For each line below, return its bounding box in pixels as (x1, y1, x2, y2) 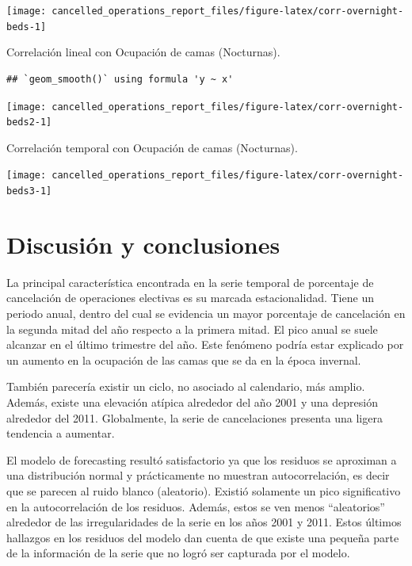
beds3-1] (6, 185, 52, 197)
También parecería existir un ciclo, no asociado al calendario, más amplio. (6, 378, 365, 395)
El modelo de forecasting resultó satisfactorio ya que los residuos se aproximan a (6, 451, 397, 468)
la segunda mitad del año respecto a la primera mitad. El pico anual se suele (6, 320, 378, 337)
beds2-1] (6, 117, 52, 128)
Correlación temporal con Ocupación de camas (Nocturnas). (6, 139, 298, 155)
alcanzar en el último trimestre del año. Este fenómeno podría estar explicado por (6, 336, 404, 353)
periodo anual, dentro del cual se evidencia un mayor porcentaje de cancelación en (6, 305, 406, 322)
